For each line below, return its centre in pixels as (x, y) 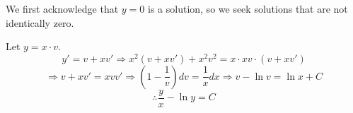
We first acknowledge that (62, 8)
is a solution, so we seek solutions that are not (248, 8)
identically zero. (40, 22)
